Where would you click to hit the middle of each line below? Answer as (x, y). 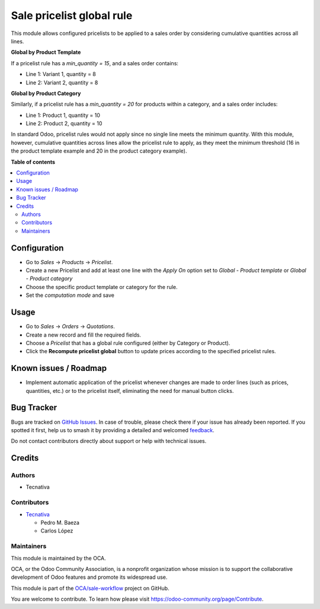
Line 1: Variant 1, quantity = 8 (61, 74)
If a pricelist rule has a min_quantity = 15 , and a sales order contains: (95, 63)
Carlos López (57, 531)
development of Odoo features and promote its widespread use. (89, 577)
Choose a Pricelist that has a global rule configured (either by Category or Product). (128, 343)
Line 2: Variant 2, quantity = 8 (62, 83)
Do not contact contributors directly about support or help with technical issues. (109, 441)
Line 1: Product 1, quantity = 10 (63, 115)
